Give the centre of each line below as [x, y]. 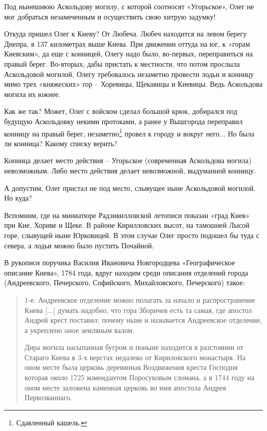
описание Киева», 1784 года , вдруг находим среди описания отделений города [126, 272]
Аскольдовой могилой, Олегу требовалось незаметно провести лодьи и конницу [129, 74]
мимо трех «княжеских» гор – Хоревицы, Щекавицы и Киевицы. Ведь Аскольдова [133, 84]
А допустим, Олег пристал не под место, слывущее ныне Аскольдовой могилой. [130, 188]
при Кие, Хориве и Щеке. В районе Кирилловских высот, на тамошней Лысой [127, 225]
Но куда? [18, 198]
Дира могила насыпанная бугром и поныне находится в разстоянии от [134, 347]
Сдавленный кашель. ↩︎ [52, 422]
